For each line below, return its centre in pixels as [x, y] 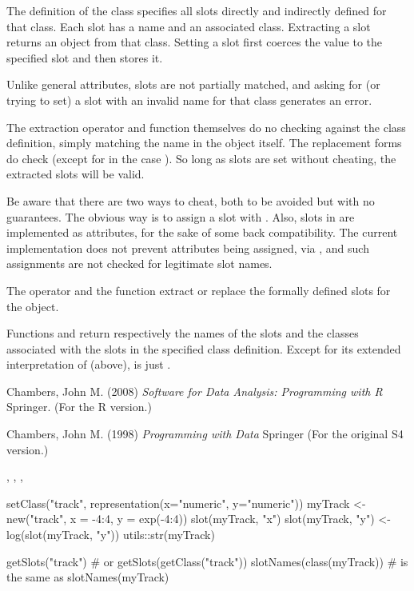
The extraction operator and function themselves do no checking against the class [206, 127]
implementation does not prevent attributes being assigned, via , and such [188, 248]
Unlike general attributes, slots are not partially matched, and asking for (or [193, 84]
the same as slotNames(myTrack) [88, 577]
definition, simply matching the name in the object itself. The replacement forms [204, 143]
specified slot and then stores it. [85, 57]
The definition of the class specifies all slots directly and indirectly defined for [197, 10]
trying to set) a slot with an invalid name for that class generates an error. [189, 100]
